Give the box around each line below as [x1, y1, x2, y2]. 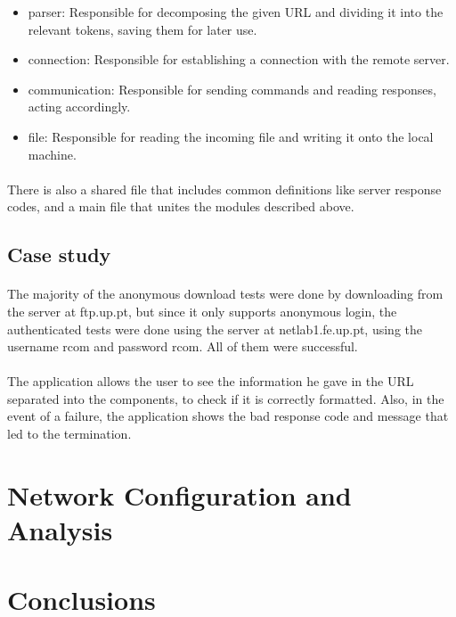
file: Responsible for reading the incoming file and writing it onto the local [28, 127, 434, 145]
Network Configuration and [7, 476, 352, 513]
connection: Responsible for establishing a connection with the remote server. [28, 50, 450, 69]
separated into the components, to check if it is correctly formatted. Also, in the [7, 389, 444, 407]
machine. [28, 144, 77, 163]
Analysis [7, 512, 113, 548]
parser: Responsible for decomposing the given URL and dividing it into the [28, 3, 444, 21]
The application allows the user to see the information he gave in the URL [7, 372, 414, 391]
